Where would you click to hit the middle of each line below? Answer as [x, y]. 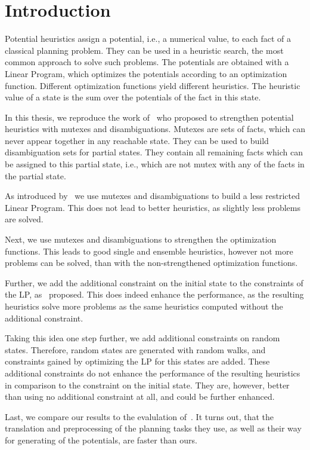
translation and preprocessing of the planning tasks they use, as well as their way [153, 428]
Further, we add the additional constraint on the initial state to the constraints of [154, 282]
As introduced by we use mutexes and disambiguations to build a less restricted [152, 196]
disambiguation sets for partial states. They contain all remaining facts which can [154, 152]
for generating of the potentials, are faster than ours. [101, 440]
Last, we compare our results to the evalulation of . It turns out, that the [139, 416]
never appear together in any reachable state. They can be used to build [137, 140]
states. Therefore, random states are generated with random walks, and [135, 349]
